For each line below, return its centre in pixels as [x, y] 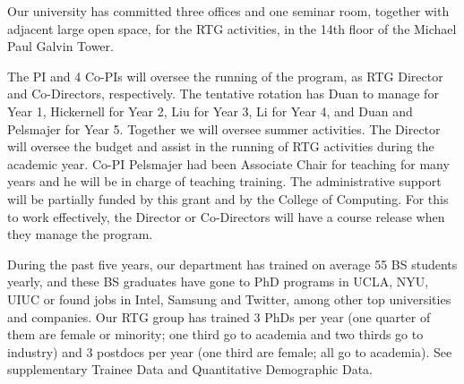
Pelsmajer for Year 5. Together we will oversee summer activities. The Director [224, 128]
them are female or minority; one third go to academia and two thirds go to [215, 334]
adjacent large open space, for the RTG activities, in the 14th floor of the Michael [232, 28]
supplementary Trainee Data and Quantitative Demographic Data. [190, 369]
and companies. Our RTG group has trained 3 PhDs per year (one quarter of [219, 316]
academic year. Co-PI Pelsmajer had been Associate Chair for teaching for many [228, 163]
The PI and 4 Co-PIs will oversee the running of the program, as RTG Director [225, 76]
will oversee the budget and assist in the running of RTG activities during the [221, 146]
